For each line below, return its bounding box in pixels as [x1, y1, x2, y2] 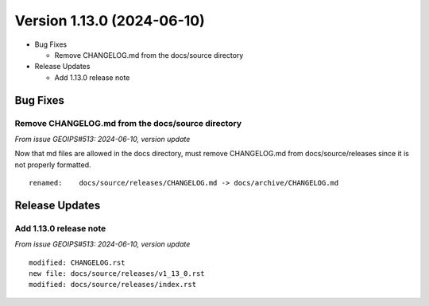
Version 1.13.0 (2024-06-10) [14, 12, 206, 29]
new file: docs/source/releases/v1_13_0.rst [29, 269, 206, 277]
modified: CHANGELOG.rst [29, 258, 126, 267]
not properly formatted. [14, 159, 91, 170]
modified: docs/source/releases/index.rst [29, 280, 197, 289]
